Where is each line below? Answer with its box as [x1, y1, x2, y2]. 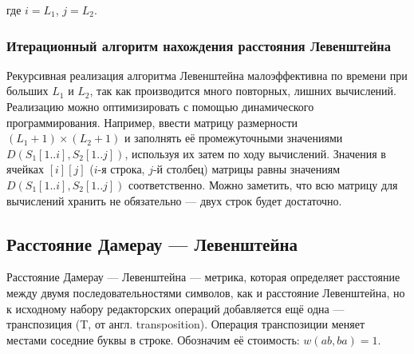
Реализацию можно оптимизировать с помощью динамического [6, 98, 314, 114]
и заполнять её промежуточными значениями [124, 129, 343, 146]
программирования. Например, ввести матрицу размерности [6, 113, 298, 130]
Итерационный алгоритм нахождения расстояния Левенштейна [6, 35, 391, 55]
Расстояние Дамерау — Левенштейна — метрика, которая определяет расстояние [6, 268, 400, 285]
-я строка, [97, 161, 145, 177]
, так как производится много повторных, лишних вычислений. [89, 82, 396, 99]
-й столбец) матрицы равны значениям [152, 161, 341, 177]
